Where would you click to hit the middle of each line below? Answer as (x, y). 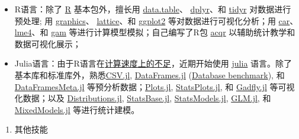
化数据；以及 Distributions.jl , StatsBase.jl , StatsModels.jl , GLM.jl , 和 (143, 98)
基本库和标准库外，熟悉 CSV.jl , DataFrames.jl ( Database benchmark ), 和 (149, 75)
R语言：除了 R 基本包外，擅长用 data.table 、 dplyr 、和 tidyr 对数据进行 (153, 9)
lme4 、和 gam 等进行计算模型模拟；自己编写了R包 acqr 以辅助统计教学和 (155, 32)
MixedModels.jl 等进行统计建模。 (77, 109)
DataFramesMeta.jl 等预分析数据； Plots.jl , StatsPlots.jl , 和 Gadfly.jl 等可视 (155, 86)
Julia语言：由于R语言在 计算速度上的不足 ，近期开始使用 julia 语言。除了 (153, 63)
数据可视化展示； (48, 43)
